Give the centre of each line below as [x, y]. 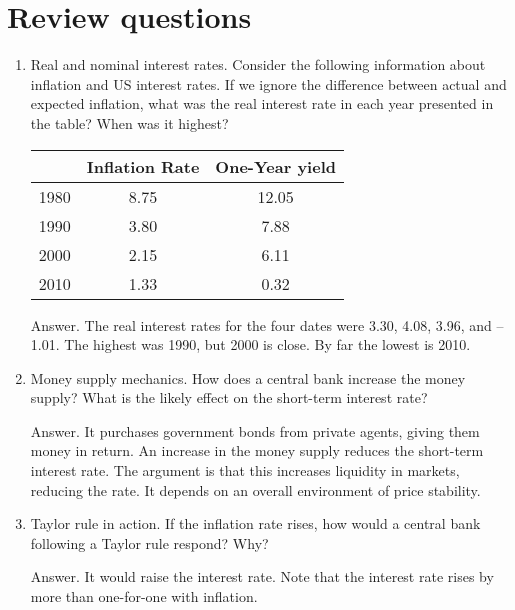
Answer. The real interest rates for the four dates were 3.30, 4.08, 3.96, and [261, 324]
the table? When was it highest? [129, 122]
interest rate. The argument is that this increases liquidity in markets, [245, 470]
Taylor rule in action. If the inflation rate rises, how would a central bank [255, 523]
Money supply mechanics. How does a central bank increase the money [248, 377]
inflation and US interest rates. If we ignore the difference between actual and [268, 83]
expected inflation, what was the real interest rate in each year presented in [262, 103]
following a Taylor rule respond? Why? [149, 542]
